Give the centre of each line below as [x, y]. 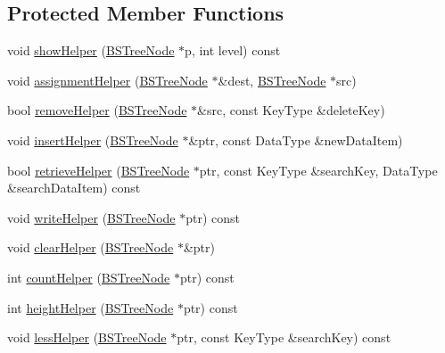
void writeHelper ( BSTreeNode [91, 217]
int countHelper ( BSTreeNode [89, 277]
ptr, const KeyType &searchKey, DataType [318, 170]
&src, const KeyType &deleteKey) [291, 110]
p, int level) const [233, 50]
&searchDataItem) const [74, 188]
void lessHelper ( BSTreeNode [87, 337]
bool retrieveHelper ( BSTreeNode [99, 170]
